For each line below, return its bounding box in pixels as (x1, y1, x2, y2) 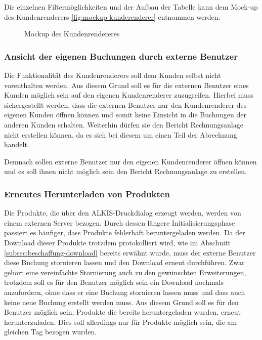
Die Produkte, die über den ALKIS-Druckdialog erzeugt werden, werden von (4, 207, 241, 218)
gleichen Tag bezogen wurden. (4, 326, 97, 337)
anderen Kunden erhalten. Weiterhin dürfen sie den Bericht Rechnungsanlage (4, 119, 243, 130)
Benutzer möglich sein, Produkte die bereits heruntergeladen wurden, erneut (4, 307, 241, 317)
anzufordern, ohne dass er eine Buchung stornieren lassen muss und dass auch (4, 286, 245, 297)
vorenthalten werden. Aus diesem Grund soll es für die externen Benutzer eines (4, 79, 249, 90)
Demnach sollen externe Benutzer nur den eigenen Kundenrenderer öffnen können (4, 156, 257, 166)
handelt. (4, 139, 29, 150)
